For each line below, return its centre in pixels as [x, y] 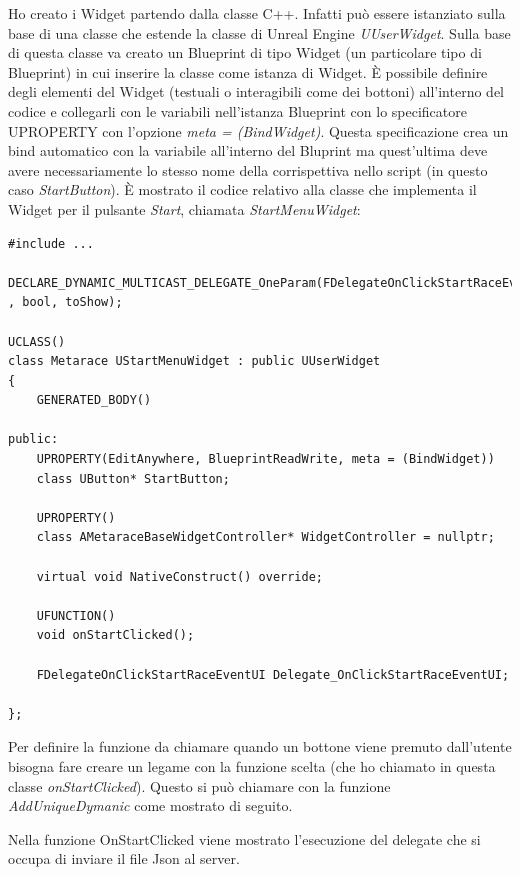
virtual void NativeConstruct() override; [179, 576]
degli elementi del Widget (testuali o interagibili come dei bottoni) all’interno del [256, 91]
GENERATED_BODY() [94, 400]
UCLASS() [37, 341]
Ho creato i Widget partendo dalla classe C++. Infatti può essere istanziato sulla [257, 13]
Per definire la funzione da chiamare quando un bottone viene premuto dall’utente [260, 746]
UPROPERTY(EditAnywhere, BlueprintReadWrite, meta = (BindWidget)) [265, 459]
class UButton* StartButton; [133, 478]
